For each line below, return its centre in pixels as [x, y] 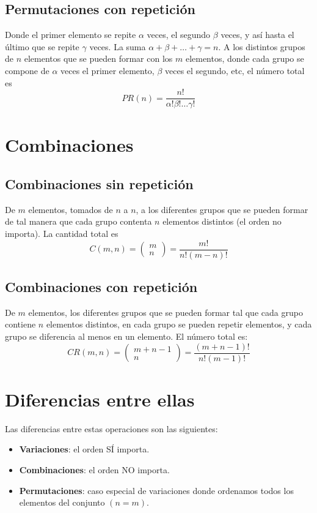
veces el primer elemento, [107, 70]
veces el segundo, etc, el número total [235, 70]
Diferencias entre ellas [100, 399]
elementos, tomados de [71, 209]
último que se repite [42, 46]
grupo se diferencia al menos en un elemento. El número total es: [126, 336]
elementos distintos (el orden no [222, 221]
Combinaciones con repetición [101, 287]
